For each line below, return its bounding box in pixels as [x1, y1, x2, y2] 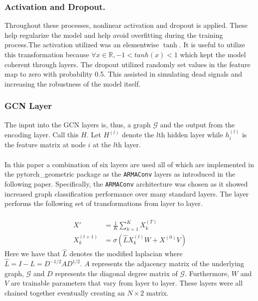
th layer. [115, 139, 141, 150]
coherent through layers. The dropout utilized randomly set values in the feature [4, 59, 251, 69]
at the [93, 139, 111, 150]
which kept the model [180, 49, 246, 59]
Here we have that [4, 248, 60, 259]
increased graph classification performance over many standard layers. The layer [4, 188, 249, 199]
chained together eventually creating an [4, 287, 125, 298]
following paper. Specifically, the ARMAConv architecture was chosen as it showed [4, 178, 248, 189]
